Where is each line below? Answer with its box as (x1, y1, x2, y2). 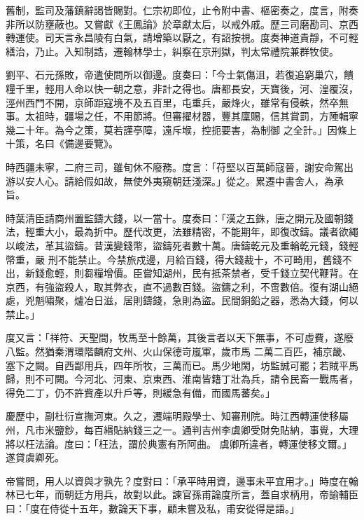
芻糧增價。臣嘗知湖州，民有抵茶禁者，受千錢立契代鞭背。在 (83, 266, 358, 280)
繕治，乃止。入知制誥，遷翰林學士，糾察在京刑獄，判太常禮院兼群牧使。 (6, 43, 339, 58)
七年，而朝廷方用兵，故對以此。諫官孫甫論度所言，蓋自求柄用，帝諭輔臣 (24, 487, 358, 502)
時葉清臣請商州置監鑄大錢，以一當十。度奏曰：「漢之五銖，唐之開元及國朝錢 (6, 210, 353, 225)
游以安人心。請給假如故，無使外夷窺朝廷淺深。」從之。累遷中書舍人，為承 (6, 173, 344, 188)
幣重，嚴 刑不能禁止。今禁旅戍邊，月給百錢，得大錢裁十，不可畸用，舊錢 (6, 252, 342, 266)
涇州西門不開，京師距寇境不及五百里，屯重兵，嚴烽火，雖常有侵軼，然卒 (6, 95, 339, 109)
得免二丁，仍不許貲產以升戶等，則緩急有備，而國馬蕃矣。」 (6, 385, 275, 399)
